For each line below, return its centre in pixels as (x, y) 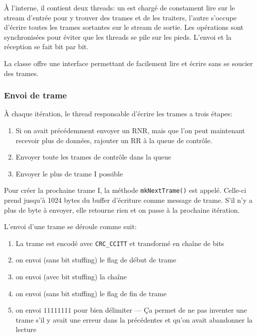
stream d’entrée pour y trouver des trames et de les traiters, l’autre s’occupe (120, 17)
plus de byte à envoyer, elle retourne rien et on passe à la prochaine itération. (122, 210)
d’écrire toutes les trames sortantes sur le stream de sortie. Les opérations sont (124, 27)
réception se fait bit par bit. (46, 46)
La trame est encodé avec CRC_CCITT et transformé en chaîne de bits (120, 243)
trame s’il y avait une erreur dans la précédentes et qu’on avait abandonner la (134, 319)
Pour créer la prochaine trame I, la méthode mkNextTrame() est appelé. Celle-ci (125, 190)
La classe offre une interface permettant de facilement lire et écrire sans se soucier (128, 63)
